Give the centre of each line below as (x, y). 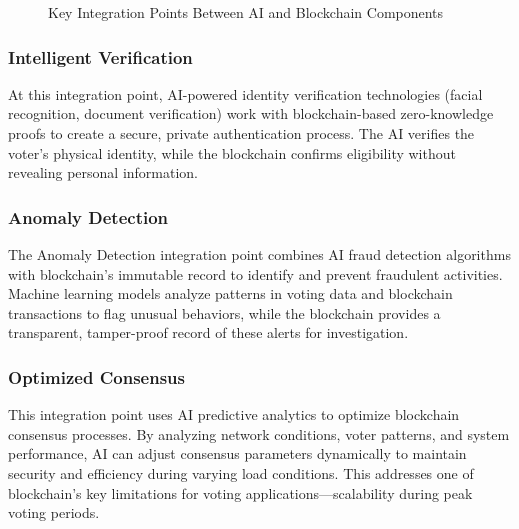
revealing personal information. (103, 172)
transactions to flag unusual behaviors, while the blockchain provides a (224, 312)
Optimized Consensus (96, 376)
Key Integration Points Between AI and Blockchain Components (246, 12)
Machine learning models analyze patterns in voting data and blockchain (230, 293)
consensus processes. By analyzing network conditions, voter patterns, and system (259, 433)
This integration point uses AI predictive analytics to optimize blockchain (234, 414)
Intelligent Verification (100, 56)
